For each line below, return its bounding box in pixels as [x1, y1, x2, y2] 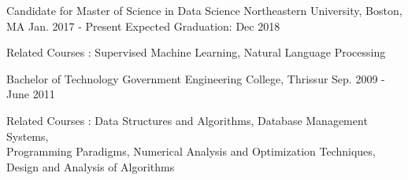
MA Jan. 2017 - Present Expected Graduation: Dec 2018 [6, 17, 280, 34]
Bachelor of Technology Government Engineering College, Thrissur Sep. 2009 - [6, 70, 385, 86]
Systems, [6, 127, 49, 144]
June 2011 [6, 86, 55, 102]
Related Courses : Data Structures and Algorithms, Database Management [6, 112, 368, 128]
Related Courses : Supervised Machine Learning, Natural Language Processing [6, 44, 386, 61]
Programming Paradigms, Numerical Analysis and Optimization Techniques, [6, 143, 376, 160]
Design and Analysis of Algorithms [6, 158, 175, 174]
